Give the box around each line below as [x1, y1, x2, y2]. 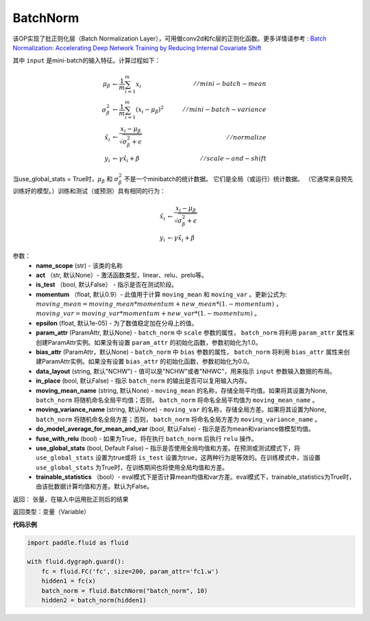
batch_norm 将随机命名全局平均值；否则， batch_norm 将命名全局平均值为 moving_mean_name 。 [36, 396, 319, 404]
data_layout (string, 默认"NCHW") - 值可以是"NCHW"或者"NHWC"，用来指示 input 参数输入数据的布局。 [36, 367, 336, 375]
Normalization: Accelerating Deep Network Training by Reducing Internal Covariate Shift [12, 43, 262, 52]
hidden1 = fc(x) [41, 577, 96, 585]
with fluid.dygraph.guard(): [27, 558, 125, 566]
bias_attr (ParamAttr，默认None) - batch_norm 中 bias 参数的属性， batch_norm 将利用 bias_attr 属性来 [36, 348, 344, 357]
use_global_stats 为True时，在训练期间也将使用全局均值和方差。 [36, 463, 229, 471]
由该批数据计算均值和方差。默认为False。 [36, 482, 153, 490]
